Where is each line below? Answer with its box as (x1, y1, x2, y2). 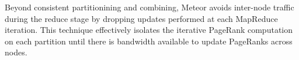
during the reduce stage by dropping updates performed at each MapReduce (5, 12, 278, 24)
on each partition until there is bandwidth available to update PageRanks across (5, 35, 293, 47)
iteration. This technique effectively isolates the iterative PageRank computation (5, 24, 293, 36)
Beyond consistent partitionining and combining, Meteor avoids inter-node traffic (5, 1, 294, 13)
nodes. (5, 46, 27, 58)
